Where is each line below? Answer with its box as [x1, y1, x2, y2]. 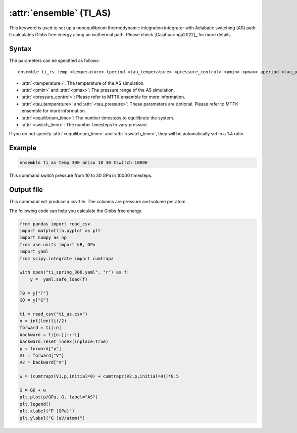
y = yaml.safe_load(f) [30, 276, 88, 282]
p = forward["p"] [19, 346, 62, 351]
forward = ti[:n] [19, 325, 62, 330]
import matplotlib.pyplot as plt [19, 228, 101, 234]
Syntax [9, 45, 32, 53]
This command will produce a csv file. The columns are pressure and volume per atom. [9, 199, 187, 205]
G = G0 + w [19, 387, 46, 393]
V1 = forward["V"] [19, 353, 64, 359]
